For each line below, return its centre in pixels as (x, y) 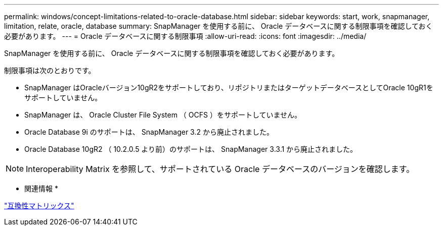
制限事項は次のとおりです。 (50, 70)
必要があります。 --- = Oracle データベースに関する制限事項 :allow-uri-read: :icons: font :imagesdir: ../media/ (185, 36)
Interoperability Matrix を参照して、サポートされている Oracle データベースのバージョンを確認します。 (220, 169)
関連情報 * (41, 188)
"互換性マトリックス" (39, 206)
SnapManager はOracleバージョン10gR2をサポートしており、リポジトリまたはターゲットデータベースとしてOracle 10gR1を (229, 88)
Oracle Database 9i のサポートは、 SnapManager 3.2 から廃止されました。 (149, 132)
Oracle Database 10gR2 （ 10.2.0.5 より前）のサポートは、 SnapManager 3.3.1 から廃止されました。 (191, 149)
